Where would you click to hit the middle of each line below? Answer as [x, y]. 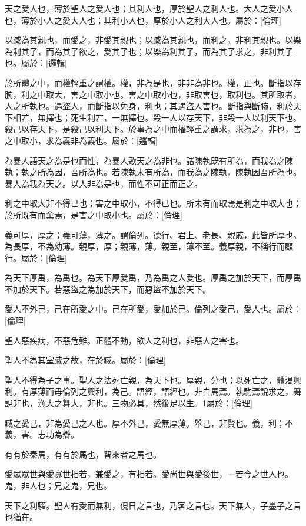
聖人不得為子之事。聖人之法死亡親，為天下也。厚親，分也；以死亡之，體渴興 [153, 379]
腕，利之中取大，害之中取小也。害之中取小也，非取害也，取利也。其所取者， [153, 94]
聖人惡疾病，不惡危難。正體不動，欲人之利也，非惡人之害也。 [124, 340]
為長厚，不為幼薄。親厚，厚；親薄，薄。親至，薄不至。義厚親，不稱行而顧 [149, 246]
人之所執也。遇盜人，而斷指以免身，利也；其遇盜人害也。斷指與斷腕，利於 [149, 106]
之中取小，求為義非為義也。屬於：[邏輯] [81, 140]
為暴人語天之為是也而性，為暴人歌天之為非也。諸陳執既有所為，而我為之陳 [149, 160]
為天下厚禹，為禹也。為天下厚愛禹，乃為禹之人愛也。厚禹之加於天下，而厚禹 [153, 277]
